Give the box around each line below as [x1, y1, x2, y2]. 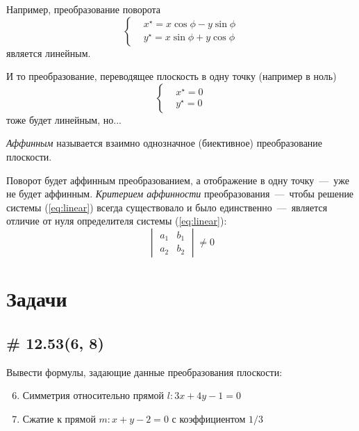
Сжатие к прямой [22, 411, 96, 425]
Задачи [6, 284, 67, 313]
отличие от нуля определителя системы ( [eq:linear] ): [6, 213, 227, 228]
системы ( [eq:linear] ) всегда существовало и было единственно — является [6, 200, 328, 214]
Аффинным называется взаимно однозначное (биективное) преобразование [6, 136, 323, 150]
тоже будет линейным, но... [6, 112, 122, 127]
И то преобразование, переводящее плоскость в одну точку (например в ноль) [6, 69, 337, 83]
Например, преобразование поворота [6, 2, 161, 16]
